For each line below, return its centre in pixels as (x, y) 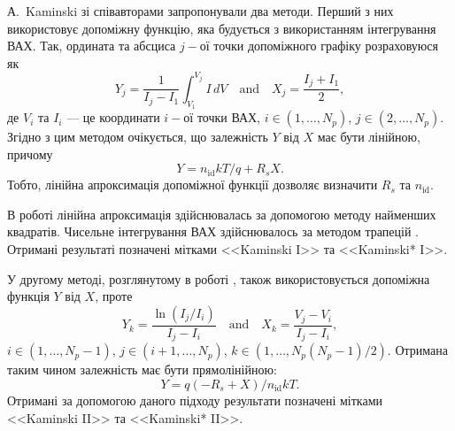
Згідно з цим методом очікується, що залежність (138, 137)
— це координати (113, 117)
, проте (114, 296)
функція (28, 296)
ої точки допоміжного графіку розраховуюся (319, 46)
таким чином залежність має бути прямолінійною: (142, 369)
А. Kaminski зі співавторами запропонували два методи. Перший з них (201, 11)
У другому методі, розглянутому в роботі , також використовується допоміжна (219, 278)
